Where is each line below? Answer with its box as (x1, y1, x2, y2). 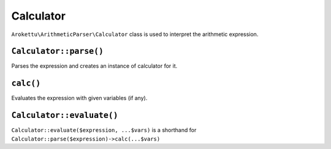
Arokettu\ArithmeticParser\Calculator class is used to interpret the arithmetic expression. (11, 31, 259, 38)
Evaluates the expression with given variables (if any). (11, 95, 148, 102)
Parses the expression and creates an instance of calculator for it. (11, 62, 178, 70)
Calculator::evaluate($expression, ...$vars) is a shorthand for (11, 126, 197, 134)
